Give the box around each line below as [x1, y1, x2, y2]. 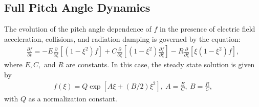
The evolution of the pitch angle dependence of [4, 23, 152, 34]
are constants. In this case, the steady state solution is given [66, 59, 255, 70]
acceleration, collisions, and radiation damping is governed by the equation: [4, 33, 241, 44]
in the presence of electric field [159, 23, 255, 34]
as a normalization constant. [28, 93, 117, 103]
